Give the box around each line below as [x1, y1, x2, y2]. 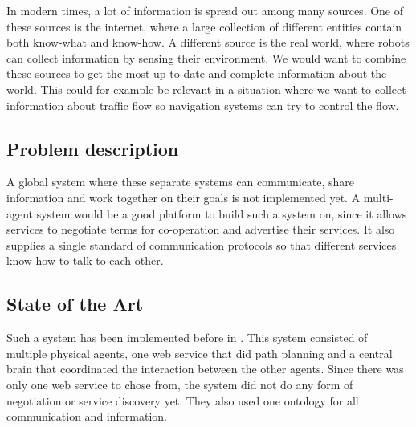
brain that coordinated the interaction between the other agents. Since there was [6, 360, 404, 377]
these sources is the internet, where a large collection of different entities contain [6, 18, 402, 35]
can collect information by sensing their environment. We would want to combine [6, 49, 406, 66]
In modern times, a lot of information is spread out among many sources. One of [6, 2, 404, 18]
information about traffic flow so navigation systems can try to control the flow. [6, 96, 399, 113]
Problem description [6, 136, 179, 161]
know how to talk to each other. [6, 252, 164, 269]
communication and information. [6, 408, 167, 425]
